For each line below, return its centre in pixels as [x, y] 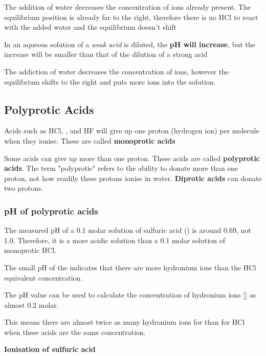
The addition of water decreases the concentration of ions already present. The [127, 7]
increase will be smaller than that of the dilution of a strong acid [106, 54]
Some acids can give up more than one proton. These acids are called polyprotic [132, 158]
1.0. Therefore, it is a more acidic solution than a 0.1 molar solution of [115, 240]
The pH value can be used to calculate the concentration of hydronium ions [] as [130, 295]
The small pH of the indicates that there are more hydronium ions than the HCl [130, 267]
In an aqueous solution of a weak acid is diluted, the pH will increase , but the [130, 44]
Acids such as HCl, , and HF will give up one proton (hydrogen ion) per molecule [132, 131]
